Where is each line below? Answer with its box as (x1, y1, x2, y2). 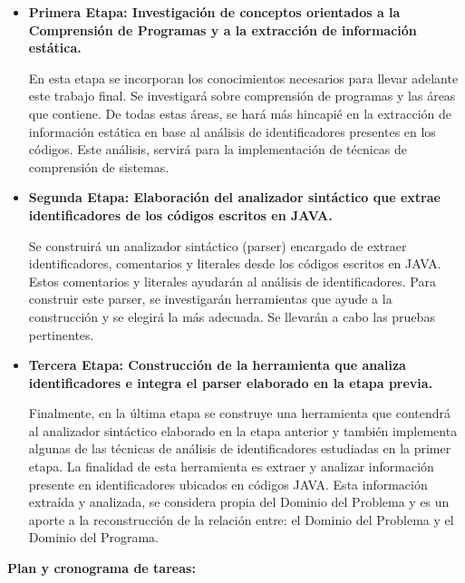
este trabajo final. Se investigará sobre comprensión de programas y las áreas (28, 86, 456, 105)
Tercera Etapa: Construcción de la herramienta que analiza (28, 355, 406, 374)
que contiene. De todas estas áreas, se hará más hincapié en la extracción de (28, 103, 451, 122)
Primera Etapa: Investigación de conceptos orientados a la (28, 3, 401, 21)
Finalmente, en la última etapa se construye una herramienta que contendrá (28, 403, 451, 423)
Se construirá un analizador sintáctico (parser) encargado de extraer (28, 236, 407, 255)
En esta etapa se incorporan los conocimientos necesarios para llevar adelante (28, 68, 459, 87)
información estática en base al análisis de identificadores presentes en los (28, 121, 436, 141)
